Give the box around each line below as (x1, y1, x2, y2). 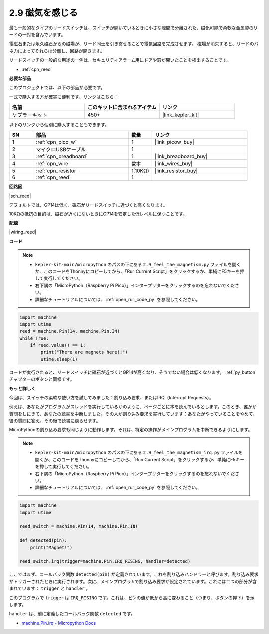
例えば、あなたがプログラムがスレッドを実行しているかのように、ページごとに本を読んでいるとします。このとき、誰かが (9, 404, 257, 410)
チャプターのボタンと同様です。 (9, 376, 75, 382)
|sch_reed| (9, 193, 31, 199)
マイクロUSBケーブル (36, 146, 86, 153)
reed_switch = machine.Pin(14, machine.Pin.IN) (19, 524, 138, 529)
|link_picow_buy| (154, 139, 194, 146)
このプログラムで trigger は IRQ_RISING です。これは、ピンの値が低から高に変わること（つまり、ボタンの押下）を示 (9, 594, 255, 601)
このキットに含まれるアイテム (87, 104, 157, 111)
